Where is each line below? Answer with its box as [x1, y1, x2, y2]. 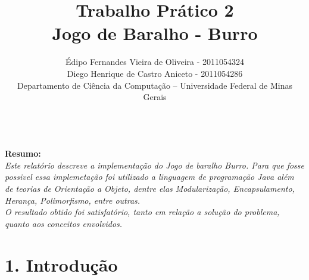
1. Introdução [5, 252, 118, 276]
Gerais [143, 91, 167, 103]
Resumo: [5, 147, 41, 160]
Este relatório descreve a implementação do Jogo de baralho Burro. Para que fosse [5, 158, 305, 171]
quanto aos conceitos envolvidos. [5, 217, 123, 229]
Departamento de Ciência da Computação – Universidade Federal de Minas [17, 79, 292, 91]
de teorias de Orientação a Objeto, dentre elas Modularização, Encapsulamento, [5, 182, 295, 195]
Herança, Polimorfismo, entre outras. [5, 194, 141, 206]
